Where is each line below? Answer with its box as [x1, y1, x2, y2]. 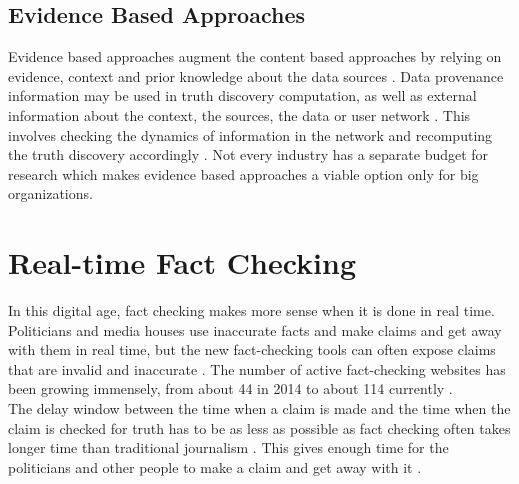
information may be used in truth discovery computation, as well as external [8, 85, 477, 106]
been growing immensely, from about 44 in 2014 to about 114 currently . [8, 378, 453, 399]
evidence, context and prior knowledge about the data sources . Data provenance [8, 65, 504, 86]
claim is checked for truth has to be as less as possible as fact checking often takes [8, 417, 511, 438]
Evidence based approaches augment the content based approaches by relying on [8, 46, 502, 67]
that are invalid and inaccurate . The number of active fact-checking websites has [8, 358, 506, 379]
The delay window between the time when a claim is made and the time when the [8, 398, 511, 419]
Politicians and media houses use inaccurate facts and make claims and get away [8, 319, 502, 340]
